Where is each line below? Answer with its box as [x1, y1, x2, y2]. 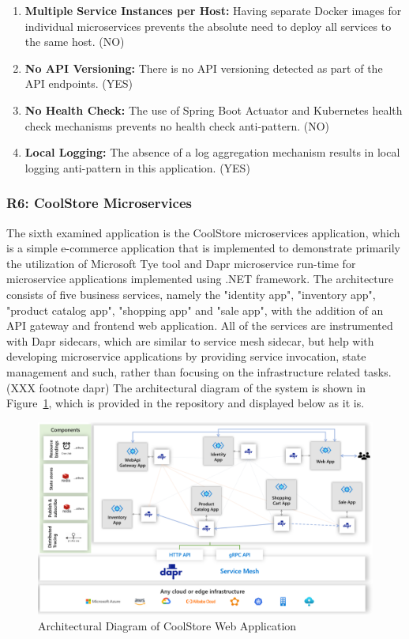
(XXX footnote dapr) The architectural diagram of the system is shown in [6, 379, 366, 395]
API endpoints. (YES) [24, 75, 133, 92]
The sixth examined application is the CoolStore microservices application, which [6, 224, 400, 240]
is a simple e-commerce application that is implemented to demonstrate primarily [6, 240, 400, 256]
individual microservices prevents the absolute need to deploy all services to [24, 17, 392, 34]
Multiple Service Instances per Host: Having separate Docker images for [24, 2, 402, 18]
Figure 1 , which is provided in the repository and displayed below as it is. [6, 395, 365, 411]
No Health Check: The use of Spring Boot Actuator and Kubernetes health [24, 101, 403, 118]
